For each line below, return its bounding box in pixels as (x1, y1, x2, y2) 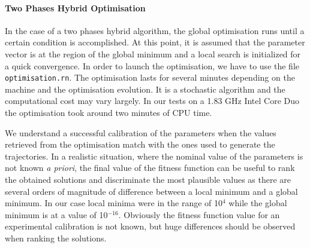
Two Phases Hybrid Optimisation (5, 1, 146, 14)
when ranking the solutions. (5, 231, 107, 244)
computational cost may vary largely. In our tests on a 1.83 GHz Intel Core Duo (5, 94, 300, 107)
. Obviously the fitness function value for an (118, 208, 280, 221)
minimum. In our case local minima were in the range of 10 (5, 197, 222, 209)
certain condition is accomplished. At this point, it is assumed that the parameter (5, 36, 305, 48)
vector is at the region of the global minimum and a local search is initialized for (5, 47, 301, 60)
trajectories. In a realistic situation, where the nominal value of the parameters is (5, 149, 303, 162)
